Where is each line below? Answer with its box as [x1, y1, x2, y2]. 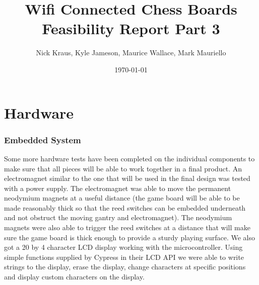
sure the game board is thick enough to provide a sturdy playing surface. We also [4, 232, 255, 242]
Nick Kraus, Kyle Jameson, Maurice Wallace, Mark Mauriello [36, 47, 226, 58]
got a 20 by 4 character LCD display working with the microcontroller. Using [4, 242, 243, 252]
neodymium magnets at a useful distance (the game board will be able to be [4, 193, 240, 203]
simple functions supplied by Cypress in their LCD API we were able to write [4, 251, 244, 262]
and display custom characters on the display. [4, 271, 145, 282]
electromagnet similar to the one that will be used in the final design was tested [4, 173, 250, 183]
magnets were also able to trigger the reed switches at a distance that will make [4, 222, 250, 233]
